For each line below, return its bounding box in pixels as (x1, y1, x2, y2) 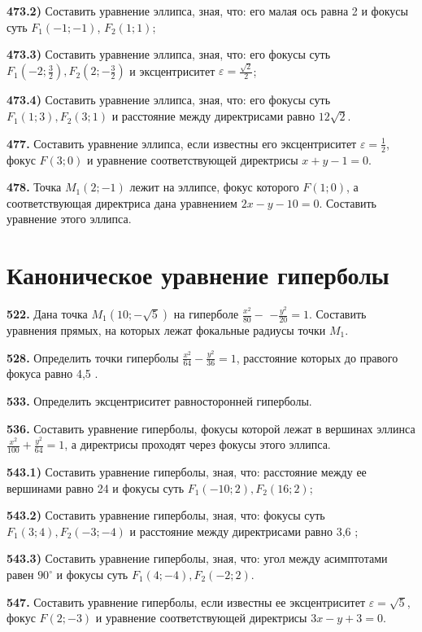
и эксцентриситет (129, 62, 215, 79)
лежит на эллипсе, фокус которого (129, 178, 299, 195)
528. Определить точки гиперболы (7, 349, 179, 366)
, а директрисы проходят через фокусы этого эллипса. (64, 436, 331, 453)
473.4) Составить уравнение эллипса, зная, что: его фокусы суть (7, 91, 331, 108)
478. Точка (7, 178, 62, 195)
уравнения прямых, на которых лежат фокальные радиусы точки (7, 322, 326, 338)
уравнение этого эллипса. (7, 210, 132, 227)
